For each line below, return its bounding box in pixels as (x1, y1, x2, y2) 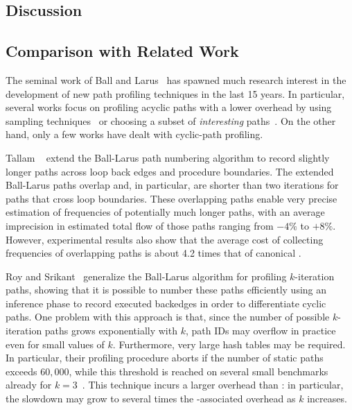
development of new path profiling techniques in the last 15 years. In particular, (6, 86, 345, 101)
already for (6, 377, 52, 392)
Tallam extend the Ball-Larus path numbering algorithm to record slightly (6, 150, 330, 164)
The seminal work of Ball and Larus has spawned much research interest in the (6, 72, 346, 87)
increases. (307, 391, 347, 406)
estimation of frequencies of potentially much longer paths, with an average (6, 205, 325, 219)
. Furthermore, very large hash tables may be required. (112, 336, 346, 351)
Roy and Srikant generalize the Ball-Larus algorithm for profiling (6, 268, 287, 283)
